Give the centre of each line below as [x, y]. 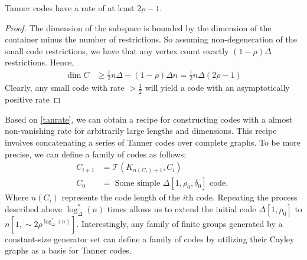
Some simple [138, 184]
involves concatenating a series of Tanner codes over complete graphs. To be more [153, 142]
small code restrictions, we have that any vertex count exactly [117, 50]
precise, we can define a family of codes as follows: [96, 154]
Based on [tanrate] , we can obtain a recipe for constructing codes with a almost [149, 119]
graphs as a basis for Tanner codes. [68, 250]
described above [33, 208]
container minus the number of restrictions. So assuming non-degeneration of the [151, 39]
